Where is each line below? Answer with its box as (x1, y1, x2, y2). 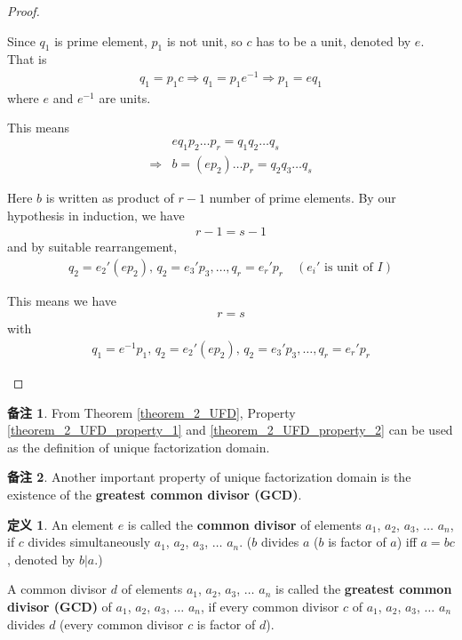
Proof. (7, 2, 40, 20)
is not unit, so (166, 31, 243, 50)
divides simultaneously (28, 532, 151, 551)
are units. (99, 88, 151, 107)
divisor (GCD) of (7, 596, 112, 615)
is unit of (324, 260, 373, 274)
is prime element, (54, 31, 147, 50)
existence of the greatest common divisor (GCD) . (7, 485, 302, 503)
